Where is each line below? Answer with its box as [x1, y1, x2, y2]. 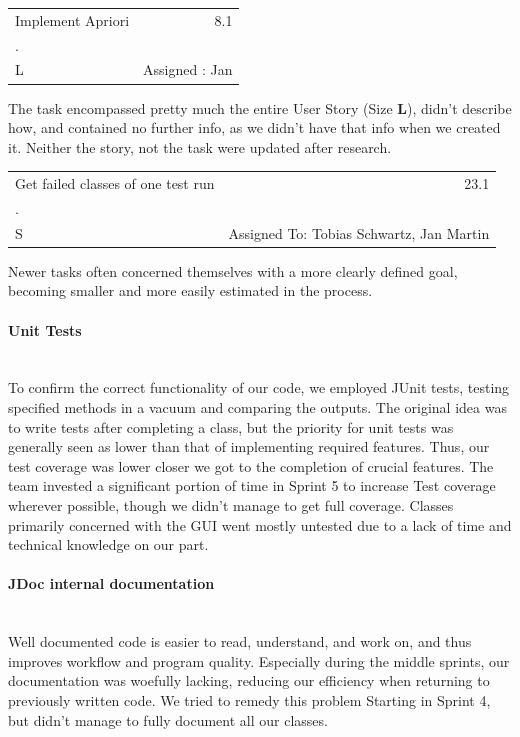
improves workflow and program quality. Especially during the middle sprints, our [8, 650, 510, 671]
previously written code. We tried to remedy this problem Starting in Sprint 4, [8, 689, 491, 710]
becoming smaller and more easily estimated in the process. [8, 280, 373, 301]
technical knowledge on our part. [8, 534, 209, 555]
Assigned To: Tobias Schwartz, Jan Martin [228, 222, 490, 243]
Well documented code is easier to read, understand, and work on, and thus [8, 631, 472, 652]
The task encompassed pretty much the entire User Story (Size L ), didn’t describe [8, 97, 512, 118]
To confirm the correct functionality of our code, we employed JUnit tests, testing [8, 377, 510, 398]
